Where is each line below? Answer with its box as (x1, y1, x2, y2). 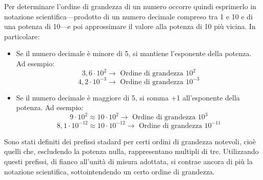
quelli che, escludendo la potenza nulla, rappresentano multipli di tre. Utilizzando (4, 146, 259, 157)
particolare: (4, 31, 40, 41)
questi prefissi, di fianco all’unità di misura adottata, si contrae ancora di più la (4, 156, 253, 166)
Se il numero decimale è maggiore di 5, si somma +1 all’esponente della (16, 92, 240, 102)
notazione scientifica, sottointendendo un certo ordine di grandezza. (4, 166, 215, 176)
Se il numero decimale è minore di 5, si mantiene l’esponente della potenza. (16, 48, 252, 59)
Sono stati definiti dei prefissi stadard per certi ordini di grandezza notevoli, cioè (4, 136, 256, 146)
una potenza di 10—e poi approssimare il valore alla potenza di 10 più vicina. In (4, 21, 256, 32)
